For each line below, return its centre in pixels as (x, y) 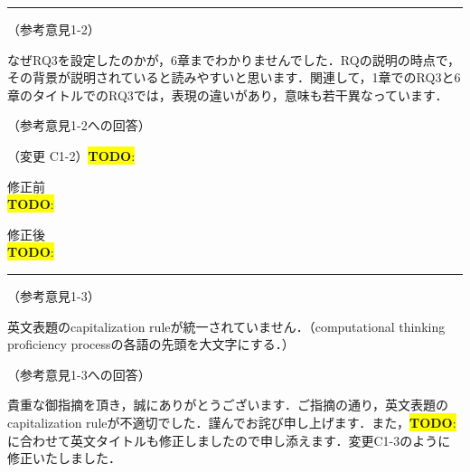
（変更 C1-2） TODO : (71, 155)
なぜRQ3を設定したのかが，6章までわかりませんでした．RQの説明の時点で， (234, 59)
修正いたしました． (64, 458)
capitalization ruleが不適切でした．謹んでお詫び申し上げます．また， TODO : (232, 422)
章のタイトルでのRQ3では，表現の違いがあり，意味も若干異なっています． (228, 94)
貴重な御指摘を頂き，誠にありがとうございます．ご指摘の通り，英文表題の (228, 405)
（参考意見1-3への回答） (79, 374)
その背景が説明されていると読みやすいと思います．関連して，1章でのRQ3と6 (234, 77)
